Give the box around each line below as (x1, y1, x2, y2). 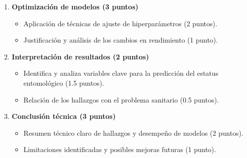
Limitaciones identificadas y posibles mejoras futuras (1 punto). (23, 144, 216, 155)
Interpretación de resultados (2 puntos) (11, 51, 149, 61)
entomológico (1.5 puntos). (23, 77, 104, 88)
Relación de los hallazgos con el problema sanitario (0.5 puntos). (23, 94, 219, 105)
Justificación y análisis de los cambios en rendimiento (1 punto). (23, 35, 218, 45)
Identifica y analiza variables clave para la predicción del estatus (23, 68, 219, 78)
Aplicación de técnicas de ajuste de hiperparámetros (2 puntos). (23, 18, 217, 28)
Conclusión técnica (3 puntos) (11, 111, 116, 121)
